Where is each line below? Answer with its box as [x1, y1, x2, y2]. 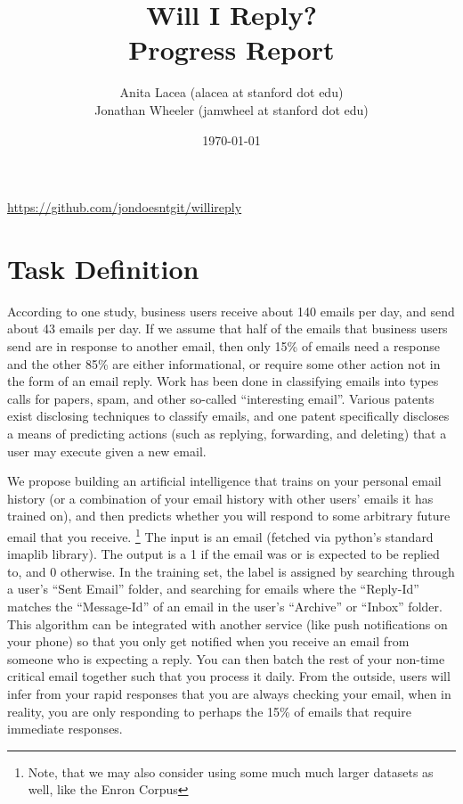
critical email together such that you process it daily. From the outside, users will [7, 667, 451, 685]
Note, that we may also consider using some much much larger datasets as [28, 762, 434, 781]
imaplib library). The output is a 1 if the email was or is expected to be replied [7, 545, 440, 563]
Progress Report [128, 31, 335, 68]
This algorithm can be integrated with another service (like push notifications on [7, 614, 448, 633]
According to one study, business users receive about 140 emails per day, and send [7, 301, 455, 320]
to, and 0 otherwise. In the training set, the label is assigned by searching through [7, 562, 455, 580]
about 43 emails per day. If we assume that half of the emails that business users [7, 319, 448, 338]
